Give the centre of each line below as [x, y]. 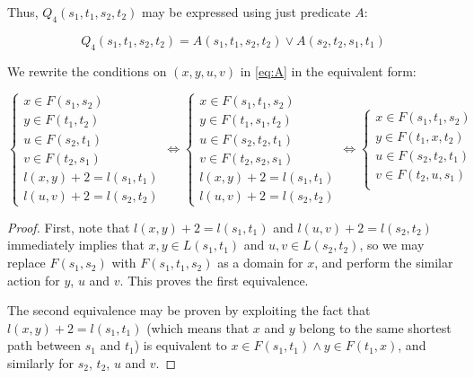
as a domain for [260, 263]
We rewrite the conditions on [87, 70]
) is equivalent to [180, 345]
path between [44, 345]
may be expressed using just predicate [246, 12]
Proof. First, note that [69, 227]
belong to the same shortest [375, 327]
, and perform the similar [384, 263]
